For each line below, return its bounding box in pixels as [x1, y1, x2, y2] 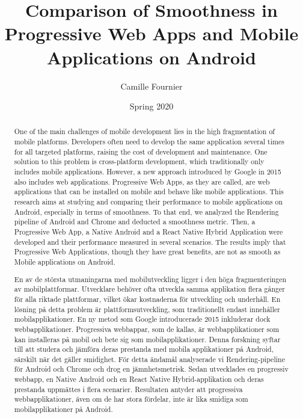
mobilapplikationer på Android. [14, 404, 113, 414]
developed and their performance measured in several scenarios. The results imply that [14, 236, 286, 247]
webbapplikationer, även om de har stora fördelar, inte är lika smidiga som [14, 394, 248, 404]
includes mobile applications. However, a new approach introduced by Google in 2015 [14, 167, 281, 177]
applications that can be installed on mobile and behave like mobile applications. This [14, 186, 284, 197]
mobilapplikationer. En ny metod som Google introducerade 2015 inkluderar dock [14, 314, 271, 324]
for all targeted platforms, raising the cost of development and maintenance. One [14, 146, 268, 156]
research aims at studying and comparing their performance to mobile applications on [14, 197, 283, 207]
